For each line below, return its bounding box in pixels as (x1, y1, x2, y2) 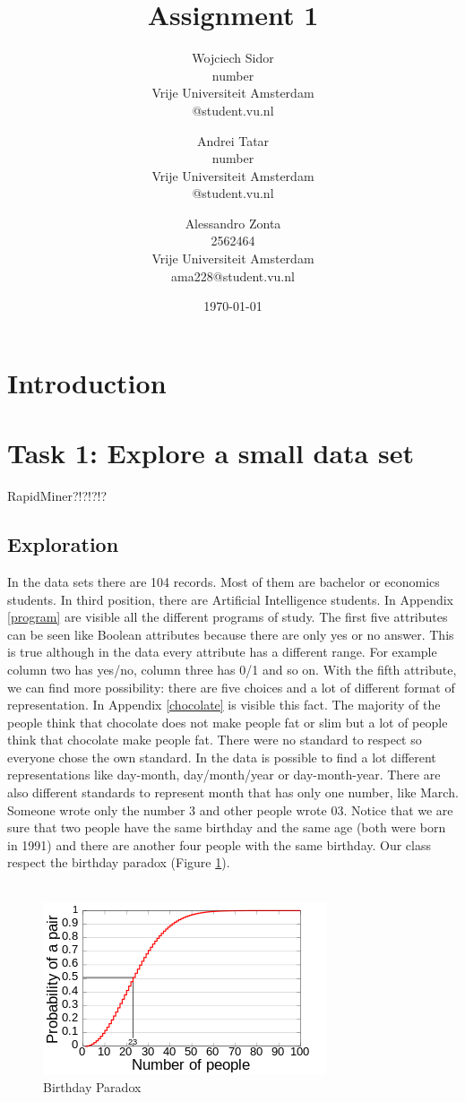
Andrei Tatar (196, 131, 270, 150)
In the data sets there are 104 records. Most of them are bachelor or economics (7, 572, 440, 590)
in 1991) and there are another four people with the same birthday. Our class (7, 835, 431, 854)
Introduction (7, 364, 167, 400)
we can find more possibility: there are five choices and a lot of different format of (7, 677, 455, 696)
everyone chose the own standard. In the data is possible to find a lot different (7, 747, 436, 766)
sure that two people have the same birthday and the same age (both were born (7, 818, 446, 837)
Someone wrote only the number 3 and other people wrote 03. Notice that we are (7, 800, 453, 819)
